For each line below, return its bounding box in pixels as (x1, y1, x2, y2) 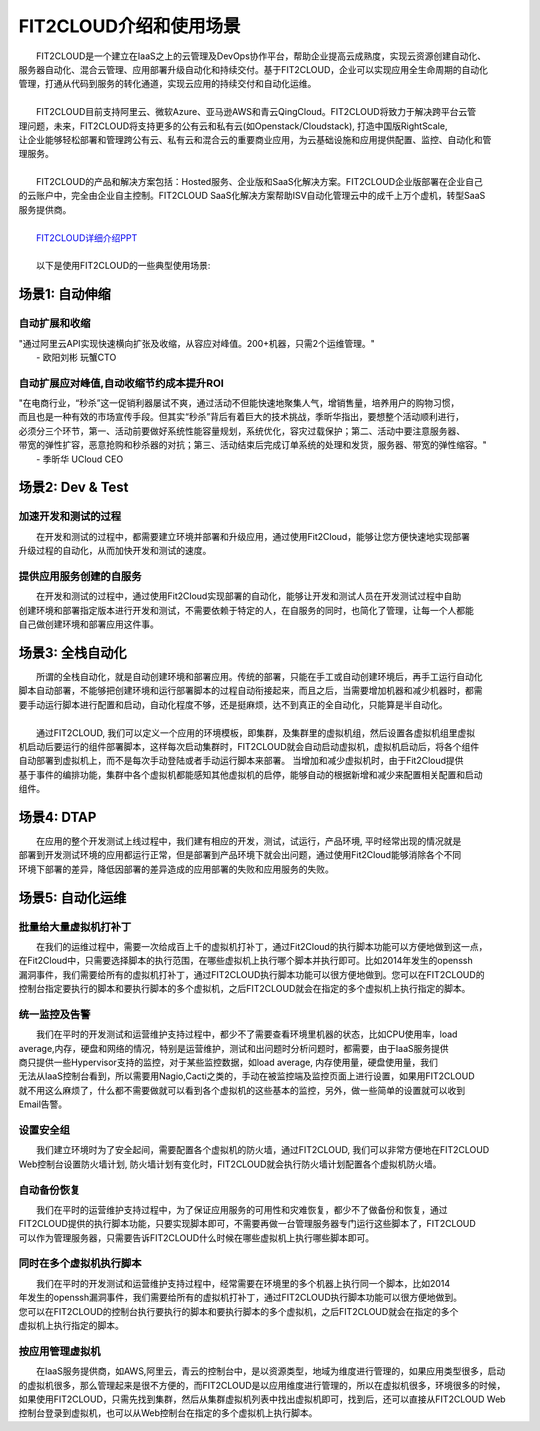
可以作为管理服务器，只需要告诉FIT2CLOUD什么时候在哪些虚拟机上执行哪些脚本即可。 (18, 1231, 375, 1244)
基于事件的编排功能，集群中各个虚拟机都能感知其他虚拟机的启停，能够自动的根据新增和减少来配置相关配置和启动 (18, 768, 483, 780)
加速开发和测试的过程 (18, 510, 122, 524)
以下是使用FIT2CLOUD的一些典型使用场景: (36, 260, 211, 272)
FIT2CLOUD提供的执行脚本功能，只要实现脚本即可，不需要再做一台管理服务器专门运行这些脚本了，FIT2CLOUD (18, 1218, 477, 1230)
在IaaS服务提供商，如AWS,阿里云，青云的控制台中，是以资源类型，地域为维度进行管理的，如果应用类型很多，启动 (36, 1365, 506, 1377)
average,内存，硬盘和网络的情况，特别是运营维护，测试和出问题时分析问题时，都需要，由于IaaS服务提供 (18, 1042, 449, 1054)
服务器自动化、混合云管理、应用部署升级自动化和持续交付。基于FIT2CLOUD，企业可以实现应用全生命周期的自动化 (18, 63, 489, 75)
